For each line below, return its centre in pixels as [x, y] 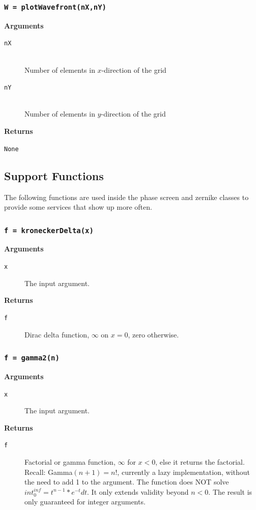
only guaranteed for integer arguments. [85, 502]
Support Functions [54, 175]
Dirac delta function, [57, 334]
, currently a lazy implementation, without [184, 472]
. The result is [230, 491]
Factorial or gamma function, [70, 462]
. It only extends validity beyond [138, 491]
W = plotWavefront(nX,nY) [55, 7]
